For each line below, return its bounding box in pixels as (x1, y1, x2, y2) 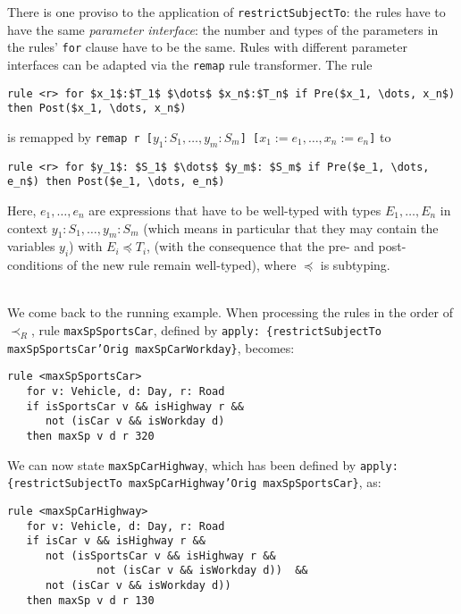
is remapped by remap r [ (7, 127, 153, 146)
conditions (7, 256, 63, 274)
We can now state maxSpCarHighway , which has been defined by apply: (7, 455, 398, 474)
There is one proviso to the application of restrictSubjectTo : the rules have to (7, 3, 446, 21)
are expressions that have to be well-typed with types (88, 200, 381, 219)
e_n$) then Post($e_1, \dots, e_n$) (7, 175, 225, 189)
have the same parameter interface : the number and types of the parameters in (7, 20, 439, 38)
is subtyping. (320, 256, 390, 274)
